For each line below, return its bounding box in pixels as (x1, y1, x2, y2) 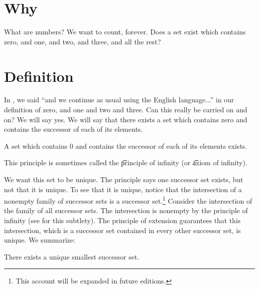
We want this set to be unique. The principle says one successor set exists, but (4, 174, 244, 184)
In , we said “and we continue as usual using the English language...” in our (4, 94, 234, 105)
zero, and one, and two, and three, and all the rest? (4, 36, 161, 46)
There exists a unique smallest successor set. (4, 251, 139, 262)
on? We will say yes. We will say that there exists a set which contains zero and (4, 114, 248, 124)
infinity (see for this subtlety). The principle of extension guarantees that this (4, 215, 241, 226)
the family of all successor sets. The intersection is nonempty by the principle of (4, 205, 248, 216)
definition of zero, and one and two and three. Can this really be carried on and (4, 104, 248, 115)
